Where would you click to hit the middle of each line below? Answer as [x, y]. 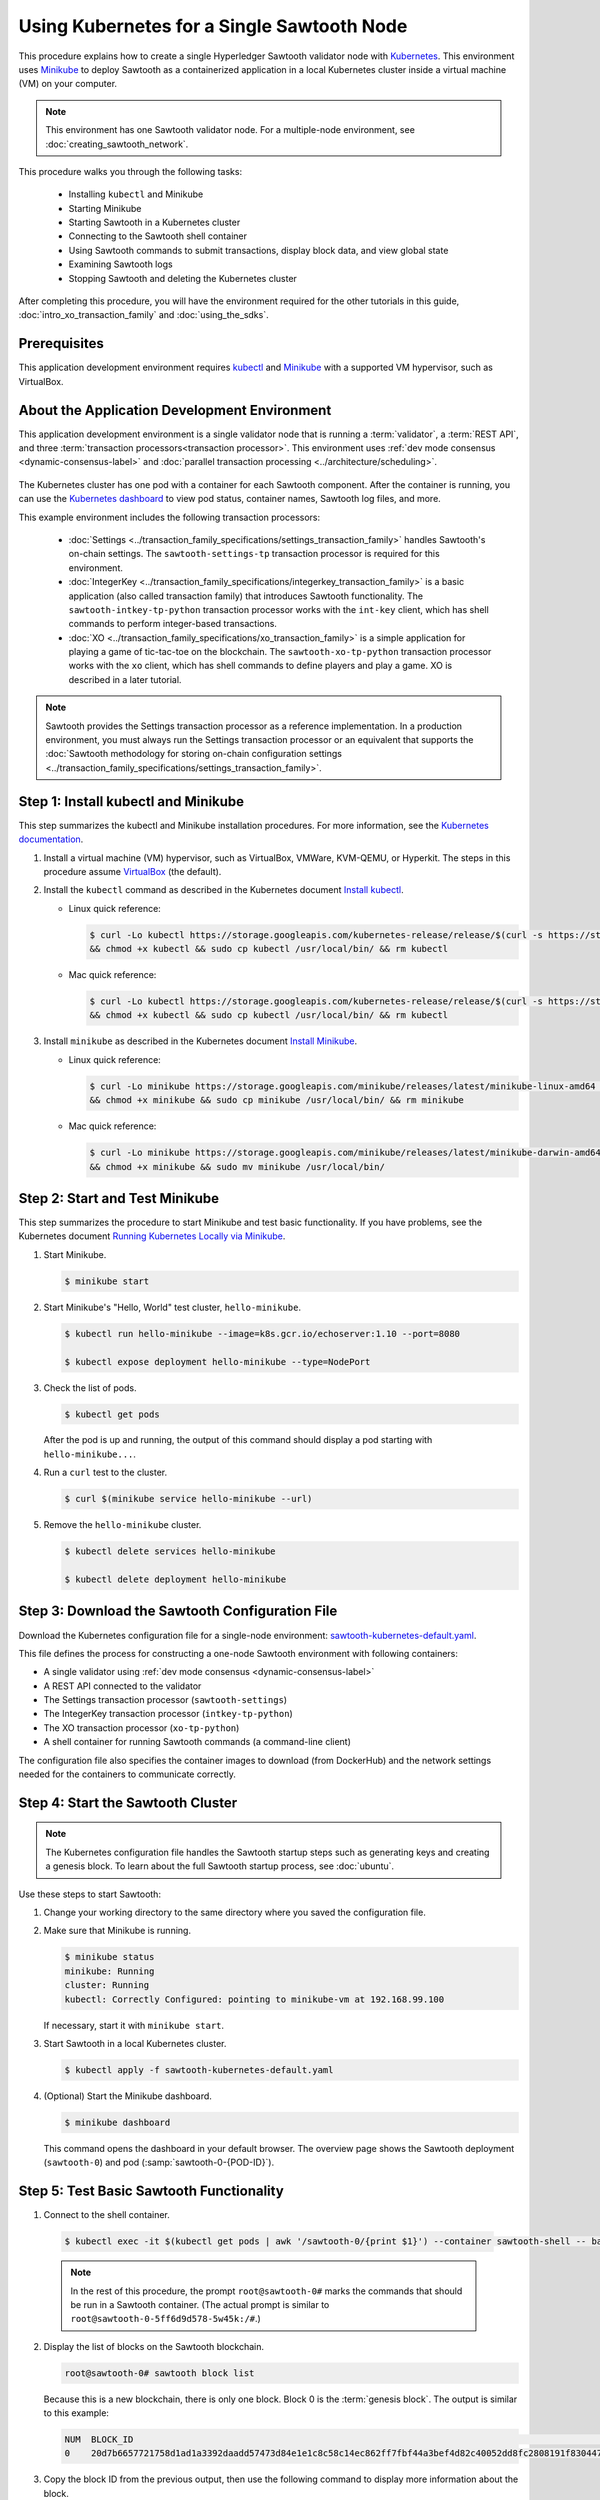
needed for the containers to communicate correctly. [127, 1774]
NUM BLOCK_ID [99, 2439]
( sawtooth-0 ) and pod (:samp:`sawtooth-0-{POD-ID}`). [159, 2162]
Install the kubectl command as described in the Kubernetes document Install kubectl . [223, 890]
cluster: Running [107, 1985]
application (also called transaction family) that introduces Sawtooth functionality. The [246, 596]
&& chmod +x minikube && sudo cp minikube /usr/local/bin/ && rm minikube [277, 1100]
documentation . [51, 839]
